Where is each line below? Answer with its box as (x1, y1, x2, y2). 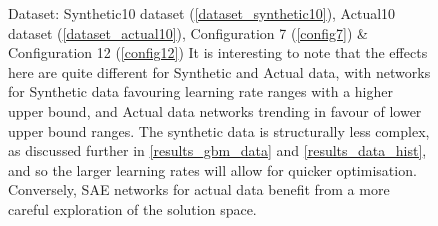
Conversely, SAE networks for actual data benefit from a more (8, 179, 390, 200)
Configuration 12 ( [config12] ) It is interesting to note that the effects (8, 42, 428, 63)
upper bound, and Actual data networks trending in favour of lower (8, 100, 422, 121)
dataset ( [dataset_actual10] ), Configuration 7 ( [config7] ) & (8, 22, 368, 43)
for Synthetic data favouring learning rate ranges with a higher (8, 81, 393, 102)
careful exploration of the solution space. (8, 198, 257, 219)
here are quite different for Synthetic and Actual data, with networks (8, 61, 431, 82)
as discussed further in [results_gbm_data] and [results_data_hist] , (8, 140, 427, 161)
